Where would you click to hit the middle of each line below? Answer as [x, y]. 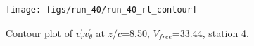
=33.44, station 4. [210, 32]
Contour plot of [39, 32]
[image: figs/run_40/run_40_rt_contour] [102, 10]
